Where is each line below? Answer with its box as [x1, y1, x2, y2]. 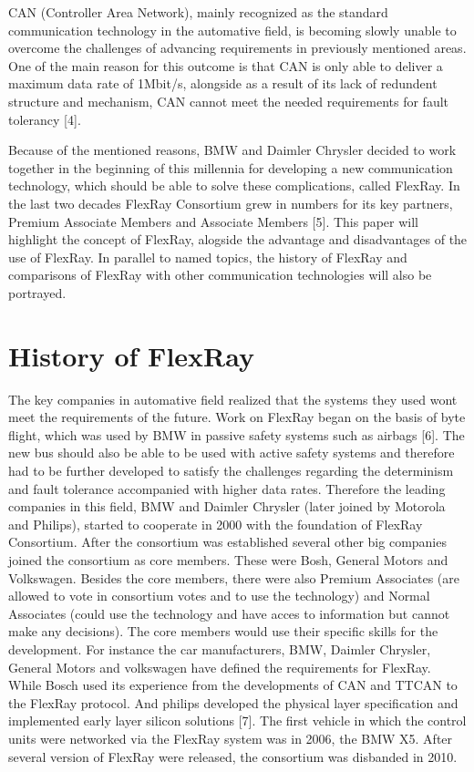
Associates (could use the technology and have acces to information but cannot [8, 603, 450, 623]
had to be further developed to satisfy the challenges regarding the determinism [8, 461, 454, 479]
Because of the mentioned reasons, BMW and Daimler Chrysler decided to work [8, 140, 457, 160]
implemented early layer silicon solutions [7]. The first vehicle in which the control [8, 711, 467, 730]
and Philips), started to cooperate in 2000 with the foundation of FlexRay [8, 514, 423, 533]
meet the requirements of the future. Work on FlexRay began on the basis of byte [8, 407, 466, 427]
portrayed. [8, 283, 67, 302]
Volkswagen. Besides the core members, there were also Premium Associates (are [8, 568, 460, 587]
